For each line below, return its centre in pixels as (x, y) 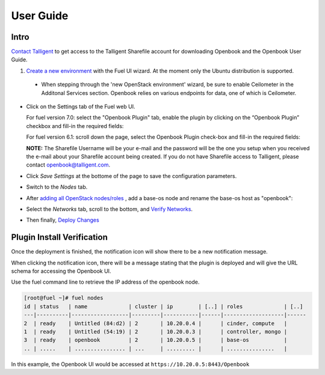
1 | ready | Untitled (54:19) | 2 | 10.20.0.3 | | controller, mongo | (156, 331)
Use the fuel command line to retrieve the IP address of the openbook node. (105, 282)
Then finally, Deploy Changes (63, 220)
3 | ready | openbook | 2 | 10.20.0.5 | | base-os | (156, 340)
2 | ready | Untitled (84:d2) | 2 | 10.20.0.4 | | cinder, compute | (156, 323)
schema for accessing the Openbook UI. (61, 271)
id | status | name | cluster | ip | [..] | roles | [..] (163, 306)
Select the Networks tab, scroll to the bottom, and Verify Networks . (109, 209)
